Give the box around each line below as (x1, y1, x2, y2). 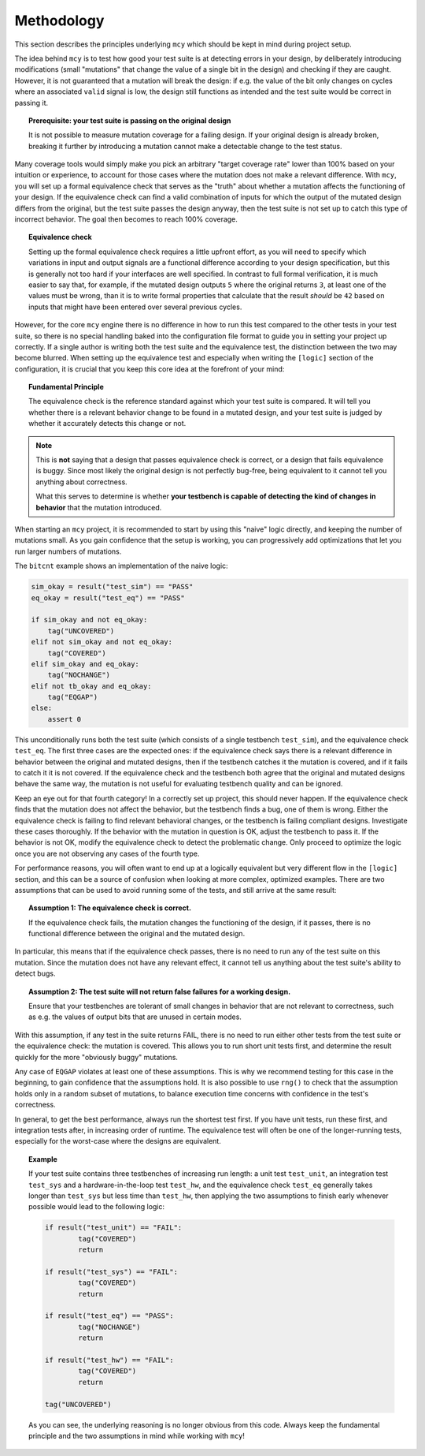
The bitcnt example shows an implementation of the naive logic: (14, 561, 228, 571)
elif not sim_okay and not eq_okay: (31, 637, 173, 647)
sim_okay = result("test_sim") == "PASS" (31, 582, 194, 592)
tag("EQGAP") (47, 693, 98, 702)
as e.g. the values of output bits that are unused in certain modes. (28, 1012, 242, 1021)
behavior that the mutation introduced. (35, 502, 162, 512)
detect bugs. (14, 969, 56, 978)
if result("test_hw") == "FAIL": (44, 1355, 174, 1365)
